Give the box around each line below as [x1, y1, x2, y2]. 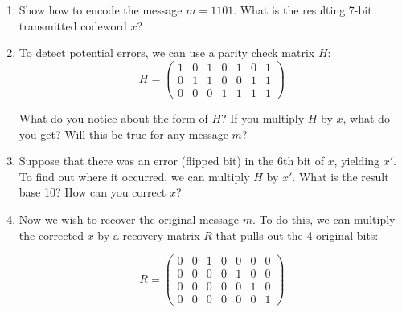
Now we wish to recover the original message [18, 210, 240, 227]
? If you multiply [221, 109, 305, 126]
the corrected [18, 226, 84, 243]
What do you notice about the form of [18, 109, 208, 126]
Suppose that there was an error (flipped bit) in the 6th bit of [18, 152, 324, 169]
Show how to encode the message [18, 2, 183, 18]
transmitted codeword [18, 17, 127, 34]
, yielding [334, 152, 380, 169]
